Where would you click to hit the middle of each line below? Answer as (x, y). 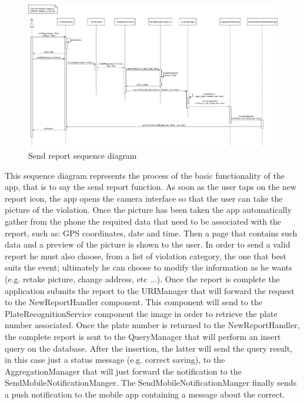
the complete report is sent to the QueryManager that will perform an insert (143, 336)
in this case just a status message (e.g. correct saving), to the (115, 360)
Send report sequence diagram (83, 156)
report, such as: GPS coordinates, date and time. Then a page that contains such (151, 233)
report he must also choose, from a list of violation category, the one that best (146, 256)
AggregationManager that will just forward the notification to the (123, 371)
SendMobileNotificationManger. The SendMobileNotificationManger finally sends (151, 383)
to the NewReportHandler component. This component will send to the (133, 302)
